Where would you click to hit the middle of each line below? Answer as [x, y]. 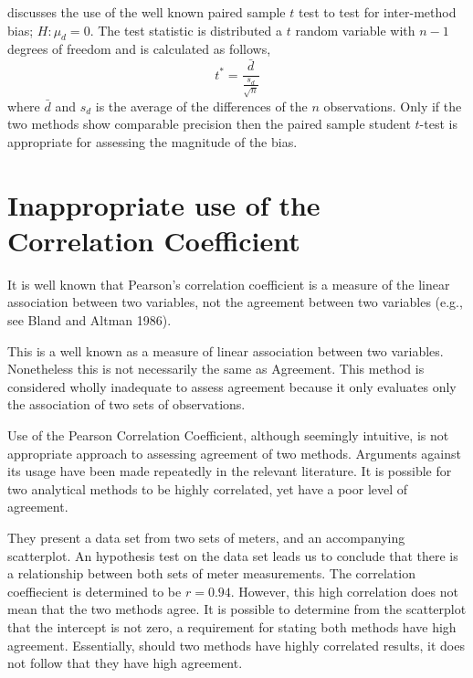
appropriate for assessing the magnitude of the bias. [152, 141]
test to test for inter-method [377, 12]
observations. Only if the [393, 106]
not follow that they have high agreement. [125, 663]
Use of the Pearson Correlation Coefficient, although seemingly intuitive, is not [228, 435]
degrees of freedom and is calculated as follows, [139, 49]
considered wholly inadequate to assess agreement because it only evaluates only [232, 386]
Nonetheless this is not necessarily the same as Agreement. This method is [216, 369]
